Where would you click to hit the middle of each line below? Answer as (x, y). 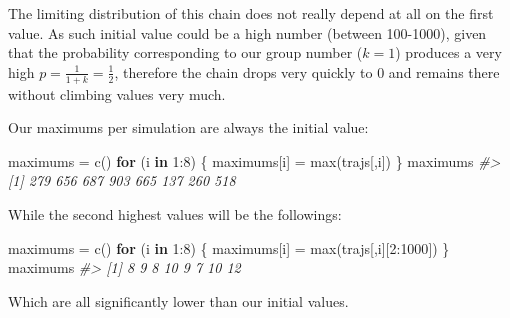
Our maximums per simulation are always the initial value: (188, 127)
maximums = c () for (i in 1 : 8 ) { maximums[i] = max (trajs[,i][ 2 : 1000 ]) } (229, 247)
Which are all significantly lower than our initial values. (178, 300)
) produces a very (448, 52)
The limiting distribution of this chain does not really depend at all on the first (251, 13)
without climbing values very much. (117, 93)
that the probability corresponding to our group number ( (185, 52)
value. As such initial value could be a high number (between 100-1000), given (247, 32)
